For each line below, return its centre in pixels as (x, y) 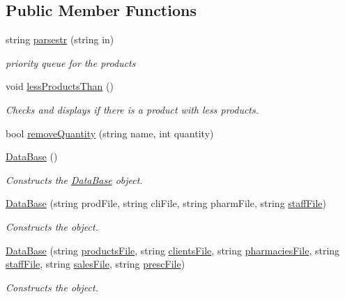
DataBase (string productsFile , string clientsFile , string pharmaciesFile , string (173, 250)
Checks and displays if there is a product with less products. (132, 109)
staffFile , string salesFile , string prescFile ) (95, 264)
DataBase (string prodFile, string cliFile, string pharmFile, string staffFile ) (166, 203)
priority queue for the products (71, 62)
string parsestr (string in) (60, 39)
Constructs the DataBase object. (74, 179)
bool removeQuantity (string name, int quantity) (110, 133)
